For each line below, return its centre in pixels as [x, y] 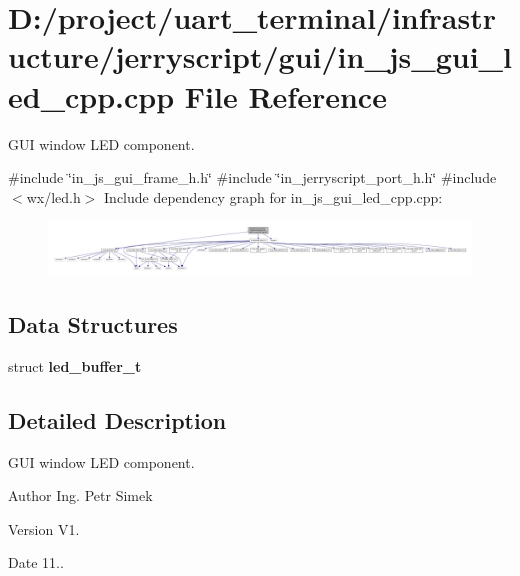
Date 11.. [36, 562]
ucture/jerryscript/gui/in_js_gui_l [260, 56]
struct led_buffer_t [75, 365]
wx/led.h [53, 196]
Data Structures [93, 323]
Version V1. [44, 528]
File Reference [285, 95]
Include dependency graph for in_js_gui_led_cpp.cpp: [273, 196]
